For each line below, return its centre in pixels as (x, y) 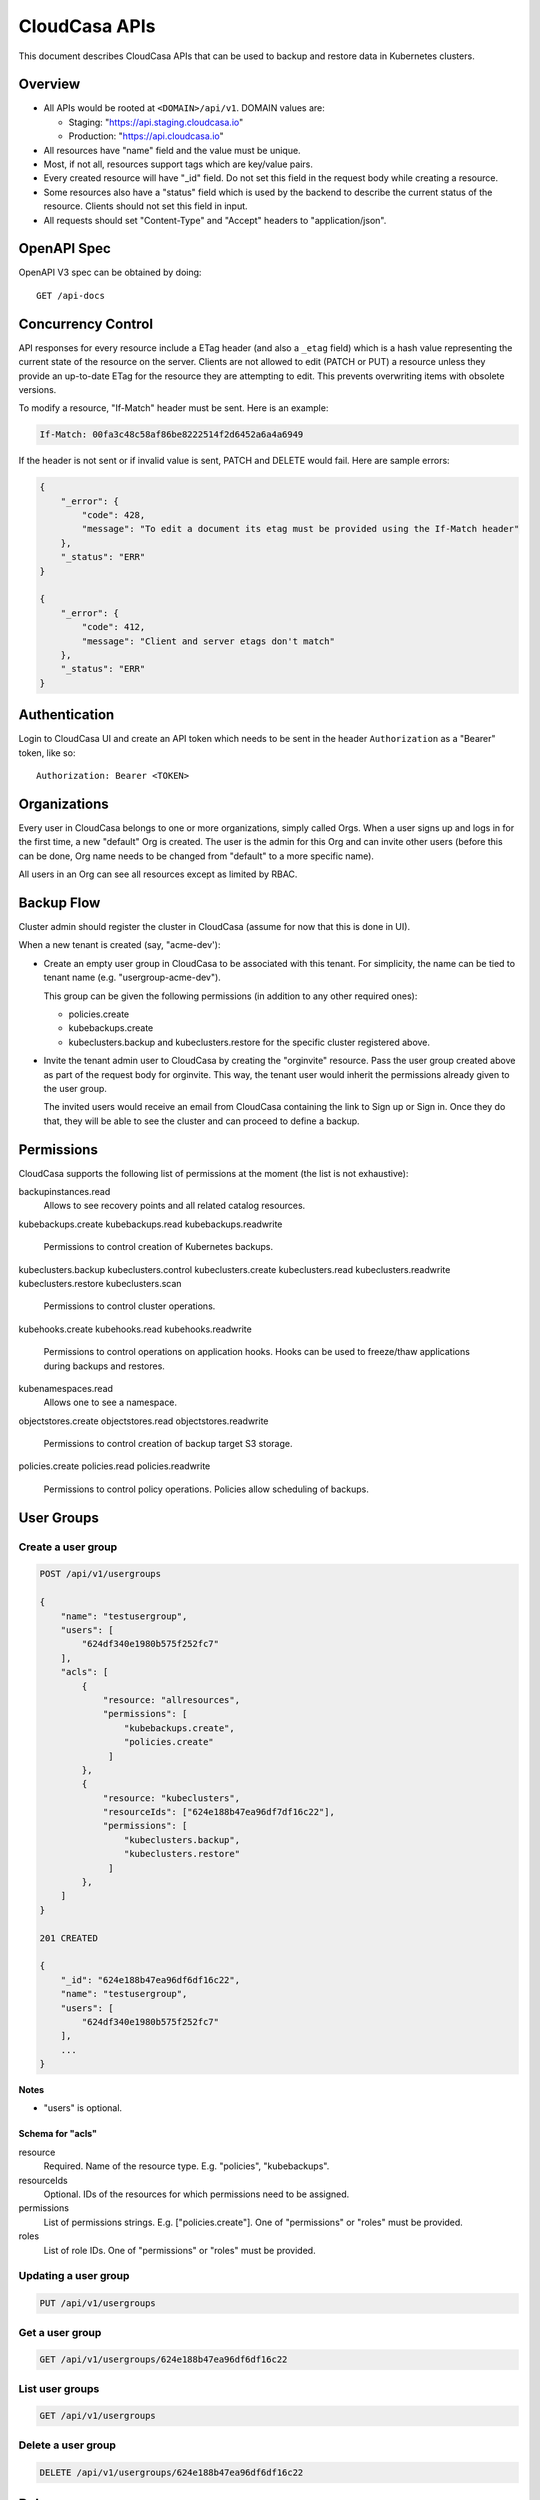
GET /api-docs (70, 295)
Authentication (66, 715)
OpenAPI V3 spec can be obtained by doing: (110, 272)
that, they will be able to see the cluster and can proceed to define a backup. (201, 1121)
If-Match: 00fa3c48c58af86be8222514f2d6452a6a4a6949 (171, 434)
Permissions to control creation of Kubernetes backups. (158, 1247)
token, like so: (47, 752)
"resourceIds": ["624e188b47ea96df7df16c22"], (218, 1812)
